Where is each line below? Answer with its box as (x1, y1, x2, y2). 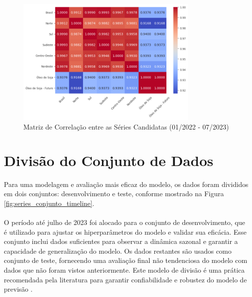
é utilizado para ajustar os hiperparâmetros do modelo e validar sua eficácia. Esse (4, 226, 247, 237)
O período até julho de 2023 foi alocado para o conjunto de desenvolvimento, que (4, 217, 245, 227)
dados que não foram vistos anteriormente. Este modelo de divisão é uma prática (4, 264, 245, 275)
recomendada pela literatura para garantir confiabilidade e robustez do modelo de (4, 274, 247, 284)
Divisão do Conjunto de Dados (4, 150, 214, 170)
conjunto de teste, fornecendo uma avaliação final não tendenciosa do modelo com (4, 255, 248, 265)
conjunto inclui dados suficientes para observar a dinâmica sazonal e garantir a (4, 236, 238, 246)
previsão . (4, 284, 33, 294)
